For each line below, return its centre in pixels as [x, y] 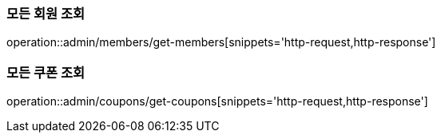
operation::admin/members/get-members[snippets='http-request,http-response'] [221, 42]
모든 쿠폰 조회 [46, 72]
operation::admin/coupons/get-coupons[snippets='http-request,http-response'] [217, 101]
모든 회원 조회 [46, 14]
